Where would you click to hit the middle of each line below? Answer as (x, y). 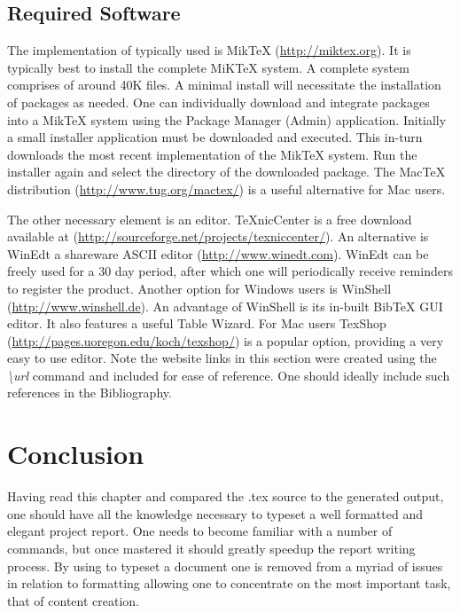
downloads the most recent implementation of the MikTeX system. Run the (212, 154)
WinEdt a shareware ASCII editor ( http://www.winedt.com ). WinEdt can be (218, 253)
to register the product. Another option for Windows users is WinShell (199, 288)
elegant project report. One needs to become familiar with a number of (200, 531)
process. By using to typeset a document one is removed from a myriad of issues (225, 566)
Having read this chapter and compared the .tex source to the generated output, (226, 496)
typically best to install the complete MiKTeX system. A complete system (208, 67)
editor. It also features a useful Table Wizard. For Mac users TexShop (197, 323)
